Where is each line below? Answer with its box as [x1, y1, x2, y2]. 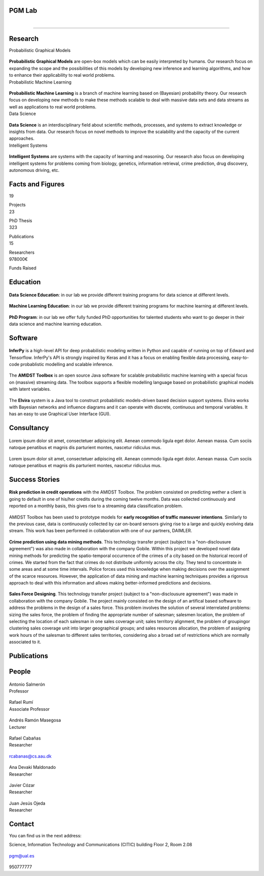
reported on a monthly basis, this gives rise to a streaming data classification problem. [9, 503, 183, 509]
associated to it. [9, 639, 42, 645]
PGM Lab [9, 6, 38, 15]
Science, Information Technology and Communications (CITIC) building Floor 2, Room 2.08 [9, 842, 193, 848]
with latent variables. [9, 386, 51, 392]
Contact [9, 820, 34, 828]
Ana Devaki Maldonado [9, 764, 56, 770]
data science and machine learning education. [9, 321, 103, 327]
